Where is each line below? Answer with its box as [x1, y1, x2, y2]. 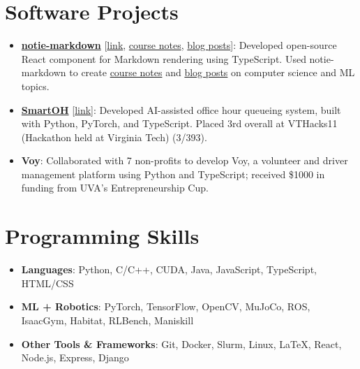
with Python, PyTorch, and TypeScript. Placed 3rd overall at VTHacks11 [21, 116, 338, 131]
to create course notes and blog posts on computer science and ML [69, 65, 355, 80]
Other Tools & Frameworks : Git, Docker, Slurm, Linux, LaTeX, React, [21, 336, 342, 351]
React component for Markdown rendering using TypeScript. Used [21, 51, 306, 66]
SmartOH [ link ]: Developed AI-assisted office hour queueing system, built [21, 102, 341, 117]
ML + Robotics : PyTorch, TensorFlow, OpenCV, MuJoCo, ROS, [21, 299, 310, 314]
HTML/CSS [21, 275, 74, 290]
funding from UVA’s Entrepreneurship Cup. [21, 180, 209, 195]
